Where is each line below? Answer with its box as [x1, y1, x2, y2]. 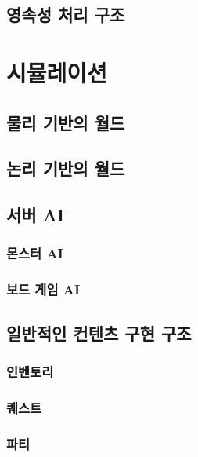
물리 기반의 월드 [6, 110, 125, 134]
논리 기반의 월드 [6, 156, 125, 181]
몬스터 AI [6, 243, 63, 263]
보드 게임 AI [6, 280, 81, 299]
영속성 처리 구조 [6, 2, 125, 27]
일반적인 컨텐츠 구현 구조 [6, 320, 192, 345]
